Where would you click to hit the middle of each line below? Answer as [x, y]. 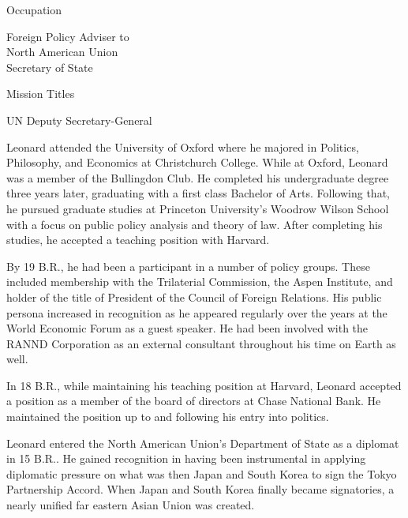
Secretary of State [50, 67]
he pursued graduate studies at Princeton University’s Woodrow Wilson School [198, 208]
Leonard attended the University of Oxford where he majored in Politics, [183, 146]
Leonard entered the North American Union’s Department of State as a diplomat [203, 443]
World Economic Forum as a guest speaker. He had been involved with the [187, 328]
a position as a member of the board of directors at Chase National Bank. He [194, 401]
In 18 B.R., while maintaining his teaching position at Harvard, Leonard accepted [204, 385]
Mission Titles [41, 94]
